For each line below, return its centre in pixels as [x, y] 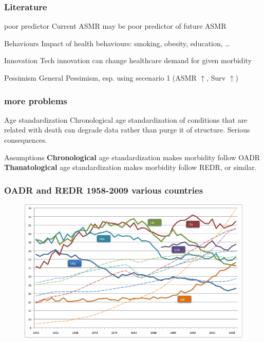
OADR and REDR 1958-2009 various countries [104, 190]
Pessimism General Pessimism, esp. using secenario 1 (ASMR [100, 78]
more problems [36, 100]
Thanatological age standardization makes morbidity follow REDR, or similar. [130, 167]
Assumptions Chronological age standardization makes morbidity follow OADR [132, 157]
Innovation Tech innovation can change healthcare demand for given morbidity [128, 60]
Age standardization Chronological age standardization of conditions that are [126, 119]
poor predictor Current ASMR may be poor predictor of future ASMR [115, 26]
